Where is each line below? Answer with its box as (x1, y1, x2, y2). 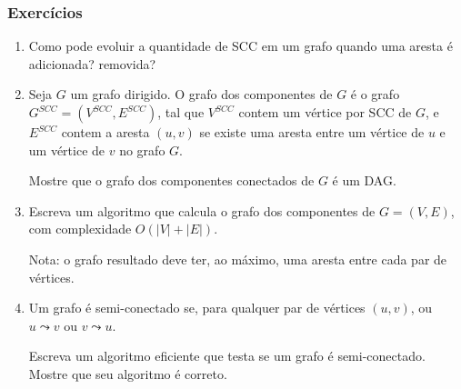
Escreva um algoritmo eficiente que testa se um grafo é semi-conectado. (28, 346, 426, 365)
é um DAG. (332, 171, 396, 190)
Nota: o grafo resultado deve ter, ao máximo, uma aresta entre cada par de (28, 249, 447, 268)
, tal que (157, 103, 205, 121)
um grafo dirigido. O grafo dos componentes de (70, 85, 333, 104)
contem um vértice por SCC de (238, 103, 412, 121)
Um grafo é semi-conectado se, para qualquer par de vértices (28, 298, 366, 317)
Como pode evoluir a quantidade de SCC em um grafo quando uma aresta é (28, 36, 453, 55)
